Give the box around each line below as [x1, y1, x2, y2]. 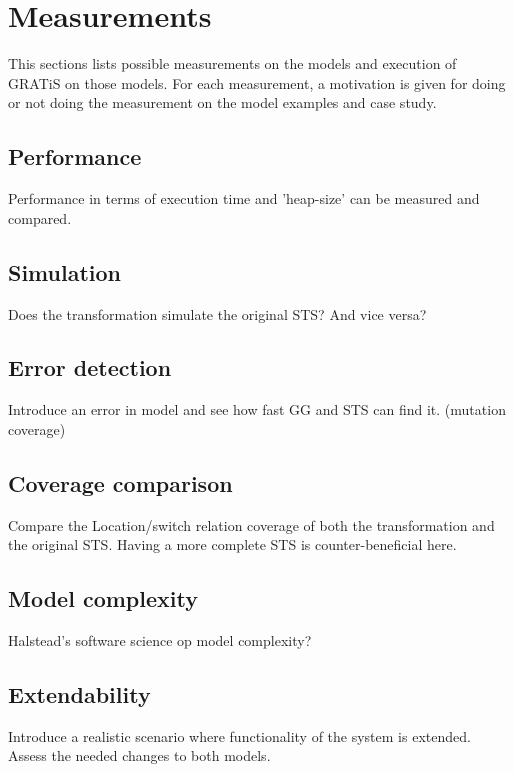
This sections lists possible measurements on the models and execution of [8, 53, 457, 74]
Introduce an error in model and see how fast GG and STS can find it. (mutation [8, 399, 506, 420]
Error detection [8, 352, 172, 383]
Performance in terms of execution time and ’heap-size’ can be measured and [8, 188, 480, 209]
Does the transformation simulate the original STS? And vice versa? [8, 303, 427, 324]
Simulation [8, 256, 122, 287]
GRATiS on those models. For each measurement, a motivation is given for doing [8, 72, 506, 93]
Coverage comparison [8, 467, 233, 498]
